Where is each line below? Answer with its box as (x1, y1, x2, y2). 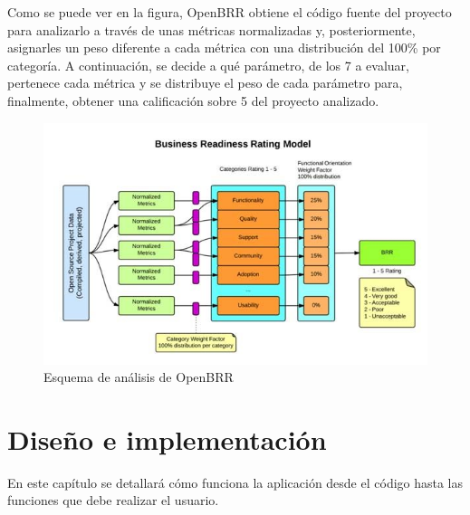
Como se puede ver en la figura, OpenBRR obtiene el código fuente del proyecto (7, 3, 452, 21)
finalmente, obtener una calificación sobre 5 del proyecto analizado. (7, 91, 379, 110)
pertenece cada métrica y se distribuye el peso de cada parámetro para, (7, 73, 403, 92)
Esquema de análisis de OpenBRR (43, 367, 234, 386)
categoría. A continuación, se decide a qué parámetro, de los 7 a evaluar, (7, 55, 409, 74)
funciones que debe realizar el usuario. (7, 491, 219, 510)
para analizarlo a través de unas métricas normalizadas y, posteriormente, (7, 20, 416, 39)
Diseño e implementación (7, 420, 327, 457)
